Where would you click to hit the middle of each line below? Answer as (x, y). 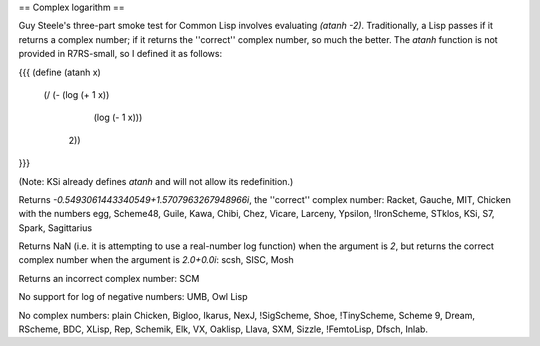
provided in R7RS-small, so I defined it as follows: (120, 54)
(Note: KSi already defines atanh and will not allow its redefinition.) (156, 181)
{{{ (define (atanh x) (60, 72)
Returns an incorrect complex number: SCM (109, 278)
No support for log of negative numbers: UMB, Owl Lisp (133, 297)
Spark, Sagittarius (55, 227)
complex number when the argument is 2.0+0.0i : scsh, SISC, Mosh (156, 260)
